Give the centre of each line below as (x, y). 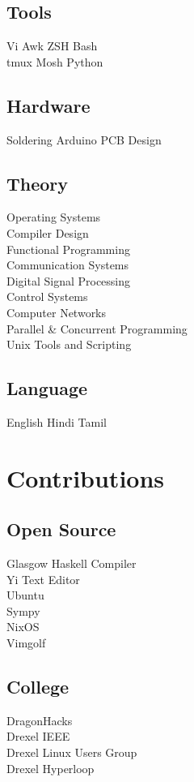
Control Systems (47, 296)
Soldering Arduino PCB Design (84, 139)
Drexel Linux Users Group (72, 752)
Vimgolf (26, 643)
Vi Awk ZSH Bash (52, 46)
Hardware (48, 105)
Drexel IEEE (38, 736)
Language (47, 388)
